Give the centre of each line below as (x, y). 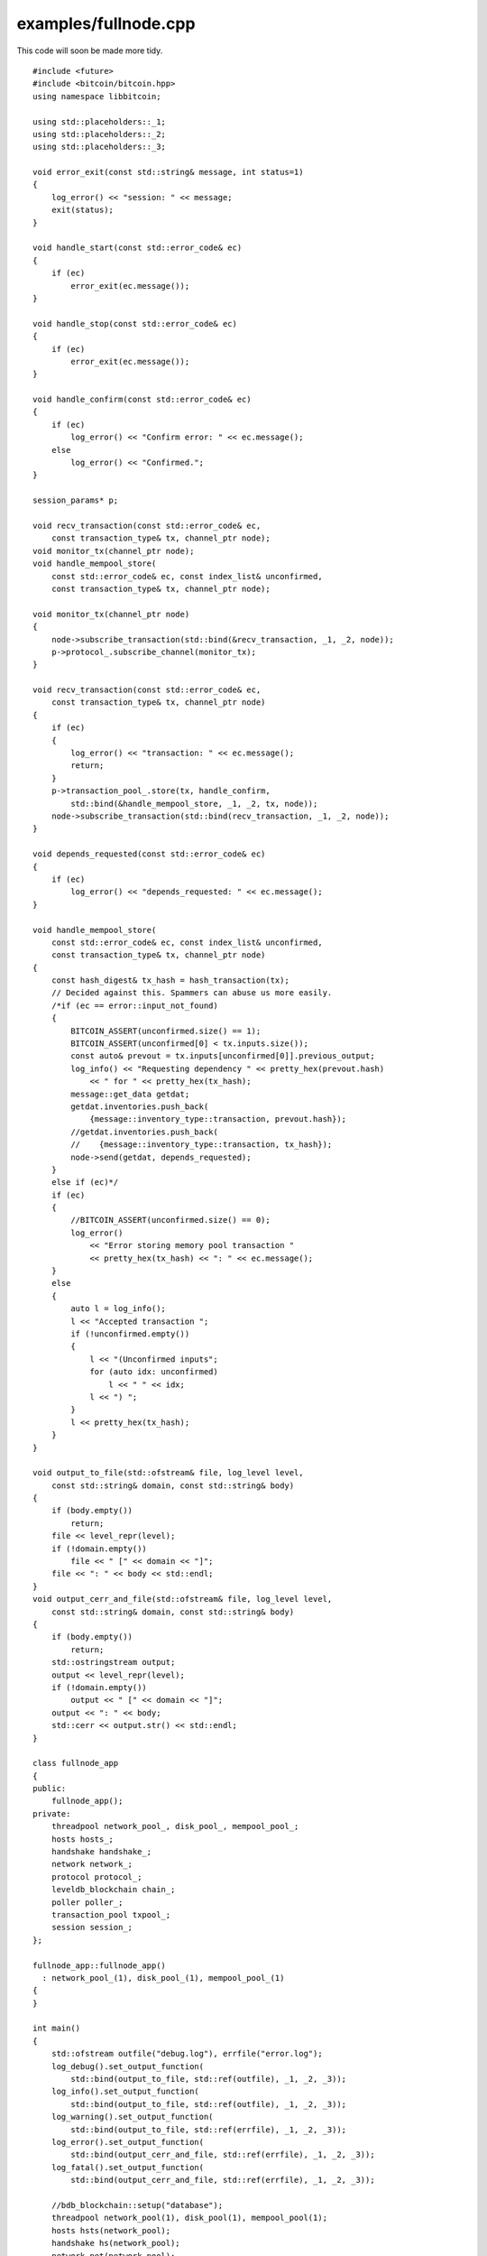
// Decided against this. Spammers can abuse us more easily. (192, 993)
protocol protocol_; (96, 1877)
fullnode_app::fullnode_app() (100, 1965)
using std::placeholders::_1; (100, 121)
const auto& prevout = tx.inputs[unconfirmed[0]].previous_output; (223, 1056)
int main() (57, 2029)
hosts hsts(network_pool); (111, 2230)
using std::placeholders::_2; (100, 134)
